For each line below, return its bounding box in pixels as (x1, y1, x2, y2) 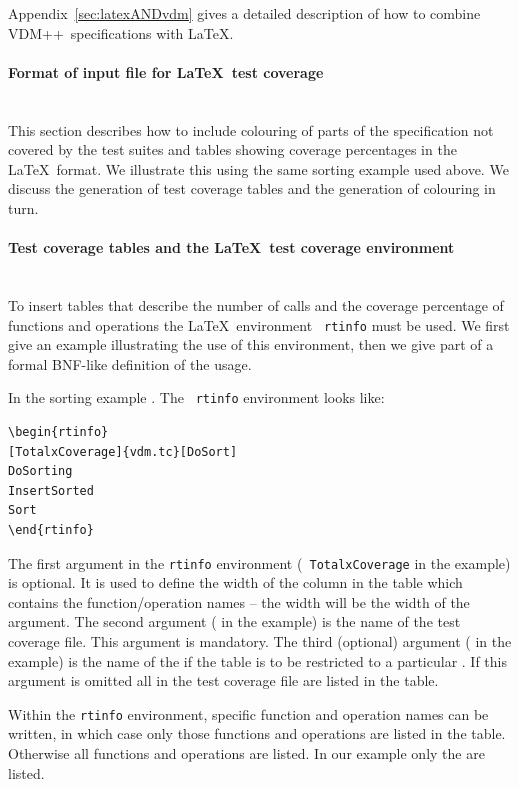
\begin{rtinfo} (8, 425, 109, 440)
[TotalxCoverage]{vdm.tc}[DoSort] (8, 444, 238, 459)
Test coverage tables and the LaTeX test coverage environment (8, 237, 455, 258)
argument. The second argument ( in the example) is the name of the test (8, 611, 461, 632)
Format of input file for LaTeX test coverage (8, 61, 324, 82)
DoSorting (8, 464, 73, 479)
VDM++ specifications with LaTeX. (8, 22, 234, 43)
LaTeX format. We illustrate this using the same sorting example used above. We (8, 158, 509, 179)
